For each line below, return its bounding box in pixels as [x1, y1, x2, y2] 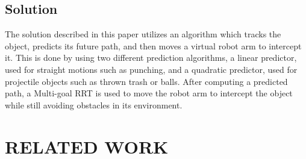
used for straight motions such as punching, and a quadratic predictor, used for [5, 63, 298, 75]
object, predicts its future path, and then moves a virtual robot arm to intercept [5, 39, 302, 52]
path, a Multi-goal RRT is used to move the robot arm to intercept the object [5, 87, 293, 99]
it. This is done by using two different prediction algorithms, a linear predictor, [5, 51, 297, 64]
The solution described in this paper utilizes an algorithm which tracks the [5, 28, 281, 40]
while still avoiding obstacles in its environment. [5, 98, 183, 111]
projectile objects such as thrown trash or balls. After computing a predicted [5, 75, 288, 87]
